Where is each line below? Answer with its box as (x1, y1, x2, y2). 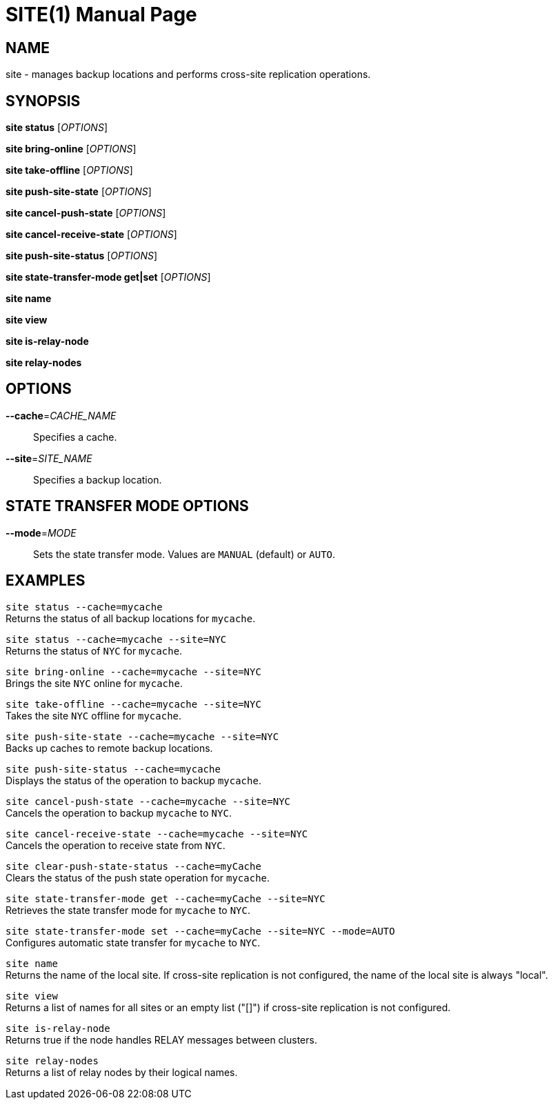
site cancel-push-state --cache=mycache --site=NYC (6, 795, 291, 807)
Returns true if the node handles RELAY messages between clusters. (6, 1033, 317, 1046)
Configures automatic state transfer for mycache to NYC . (6, 936, 261, 948)
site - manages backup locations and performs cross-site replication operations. (6, 68, 371, 81)
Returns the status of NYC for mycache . (6, 644, 183, 657)
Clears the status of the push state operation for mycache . (6, 871, 270, 884)
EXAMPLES (6, 572, 86, 590)
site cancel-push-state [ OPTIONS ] (6, 207, 166, 219)
